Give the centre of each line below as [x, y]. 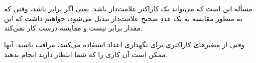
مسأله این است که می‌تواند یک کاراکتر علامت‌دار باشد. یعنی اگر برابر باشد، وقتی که [128, 9]
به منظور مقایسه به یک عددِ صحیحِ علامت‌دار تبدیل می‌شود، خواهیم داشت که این [123, 18]
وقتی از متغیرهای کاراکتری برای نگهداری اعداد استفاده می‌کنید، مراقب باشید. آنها [125, 44]
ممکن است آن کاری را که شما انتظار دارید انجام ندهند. [86, 54]
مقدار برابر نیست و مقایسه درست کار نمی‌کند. [73, 28]
